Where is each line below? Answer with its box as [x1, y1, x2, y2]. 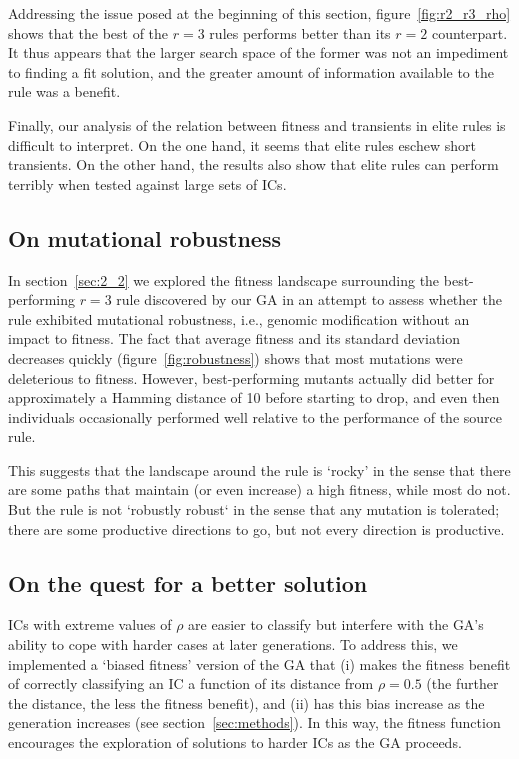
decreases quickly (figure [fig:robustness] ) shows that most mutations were [8, 347, 463, 368]
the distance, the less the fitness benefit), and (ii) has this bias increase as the [8, 692, 485, 713]
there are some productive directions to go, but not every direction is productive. [8, 518, 505, 539]
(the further [426, 673, 499, 694]
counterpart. [431, 22, 508, 43]
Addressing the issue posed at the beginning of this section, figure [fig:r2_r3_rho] [8, 3, 511, 23]
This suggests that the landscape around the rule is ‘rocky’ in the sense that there [8, 459, 511, 480]
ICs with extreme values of [8, 614, 172, 635]
